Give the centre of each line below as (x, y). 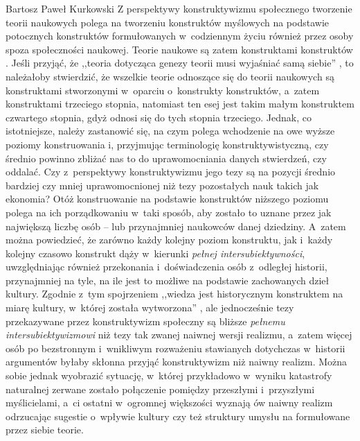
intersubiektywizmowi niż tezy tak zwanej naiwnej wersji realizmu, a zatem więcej (179, 335)
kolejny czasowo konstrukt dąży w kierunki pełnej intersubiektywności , (155, 253)
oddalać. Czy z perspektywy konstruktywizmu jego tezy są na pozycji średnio (171, 172)
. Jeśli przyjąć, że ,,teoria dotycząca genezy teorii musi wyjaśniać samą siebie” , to (180, 63)
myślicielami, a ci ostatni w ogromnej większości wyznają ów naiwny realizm (169, 403)
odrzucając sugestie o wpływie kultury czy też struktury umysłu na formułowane (178, 416)
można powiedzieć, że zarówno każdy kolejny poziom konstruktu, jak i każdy (169, 240)
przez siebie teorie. (45, 430)
